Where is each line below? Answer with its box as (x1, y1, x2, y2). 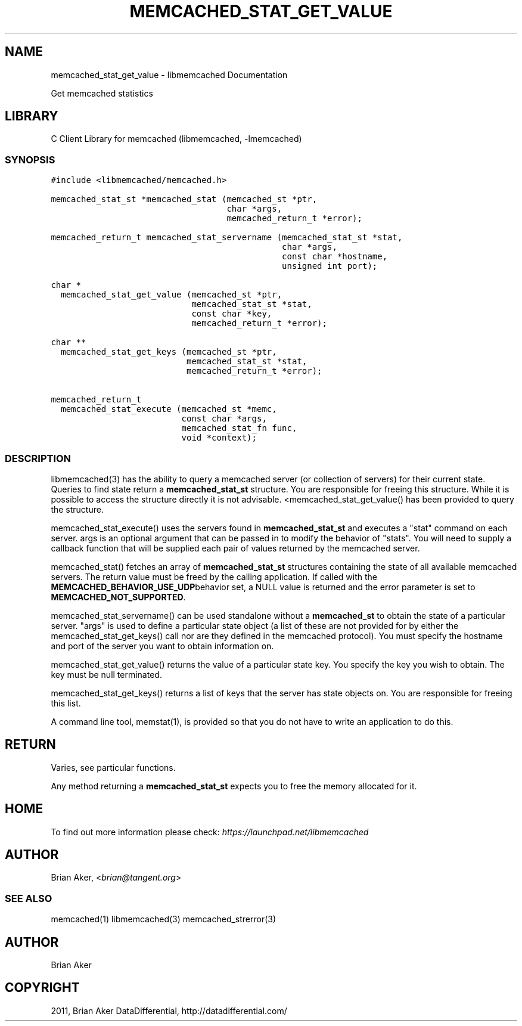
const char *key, (191, 309, 272, 319)
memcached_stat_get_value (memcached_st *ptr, (61, 290, 282, 300)
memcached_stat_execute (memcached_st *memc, (61, 404, 277, 414)
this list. (51, 698, 81, 708)
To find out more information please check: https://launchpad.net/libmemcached (51, 826, 369, 837)
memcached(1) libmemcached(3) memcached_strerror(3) (51, 914, 276, 925)
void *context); (181, 433, 257, 443)
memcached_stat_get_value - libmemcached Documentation (51, 69, 288, 80)
